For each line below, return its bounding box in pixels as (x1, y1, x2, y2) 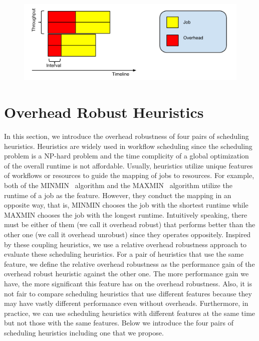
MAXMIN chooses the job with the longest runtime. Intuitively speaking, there (4, 209, 247, 220)
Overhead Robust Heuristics (4, 102, 204, 122)
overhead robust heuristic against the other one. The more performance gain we (4, 268, 249, 279)
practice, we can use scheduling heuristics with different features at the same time (4, 307, 255, 318)
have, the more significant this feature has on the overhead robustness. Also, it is (4, 278, 252, 288)
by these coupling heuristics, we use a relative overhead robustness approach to (4, 239, 247, 249)
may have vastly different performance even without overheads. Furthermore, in (4, 298, 248, 308)
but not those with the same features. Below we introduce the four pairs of (4, 317, 233, 328)
